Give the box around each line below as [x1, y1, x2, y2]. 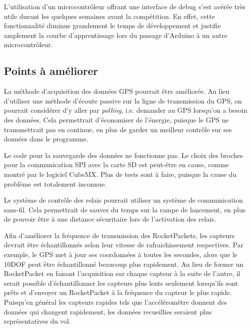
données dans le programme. [4, 134, 89, 144]
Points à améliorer [4, 63, 98, 78]
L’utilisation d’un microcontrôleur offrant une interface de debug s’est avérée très [4, 1, 246, 11]
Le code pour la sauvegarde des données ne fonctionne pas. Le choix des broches [4, 150, 243, 160]
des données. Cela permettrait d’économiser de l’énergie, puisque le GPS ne [4, 114, 229, 124]
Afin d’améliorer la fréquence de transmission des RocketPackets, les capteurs [4, 230, 235, 240]
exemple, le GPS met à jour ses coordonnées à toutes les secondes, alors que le [4, 249, 238, 260]
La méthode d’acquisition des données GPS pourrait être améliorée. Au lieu [4, 86, 230, 96]
